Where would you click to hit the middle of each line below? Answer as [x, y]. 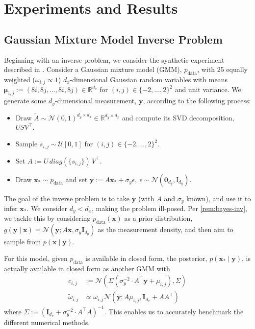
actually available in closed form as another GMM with [87, 268]
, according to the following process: [197, 101]
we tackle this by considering [47, 218]
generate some [25, 101]
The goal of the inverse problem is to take [67, 198]
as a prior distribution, [158, 218]
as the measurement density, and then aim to [166, 229]
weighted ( [20, 79]
